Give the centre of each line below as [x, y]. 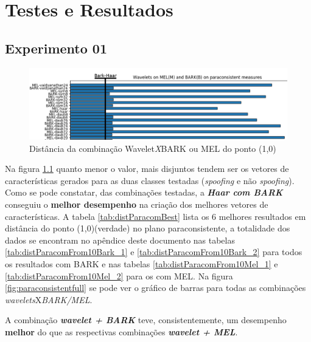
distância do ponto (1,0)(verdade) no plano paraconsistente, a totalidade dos [148, 228]
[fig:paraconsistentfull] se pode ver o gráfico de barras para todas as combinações [155, 288]
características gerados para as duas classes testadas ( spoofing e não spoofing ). [150, 180]
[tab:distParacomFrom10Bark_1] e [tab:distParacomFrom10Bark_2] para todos [154, 252]
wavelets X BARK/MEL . [49, 299]
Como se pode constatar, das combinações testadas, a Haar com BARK [144, 192]
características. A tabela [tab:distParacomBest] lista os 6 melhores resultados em [155, 216]
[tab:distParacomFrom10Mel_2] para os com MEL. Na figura [119, 275]
